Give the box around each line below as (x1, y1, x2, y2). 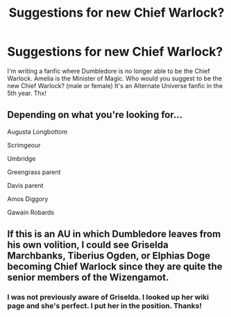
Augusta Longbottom (7, 127, 68, 136)
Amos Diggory (7, 194, 49, 203)
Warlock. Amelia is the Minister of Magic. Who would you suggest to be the (7, 74, 222, 83)
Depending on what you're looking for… (7, 109, 183, 121)
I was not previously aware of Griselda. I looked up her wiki (7, 293, 209, 302)
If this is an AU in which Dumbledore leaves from (7, 228, 221, 240)
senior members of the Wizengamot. (7, 272, 169, 284)
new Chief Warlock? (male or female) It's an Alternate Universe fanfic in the (7, 81, 223, 89)
